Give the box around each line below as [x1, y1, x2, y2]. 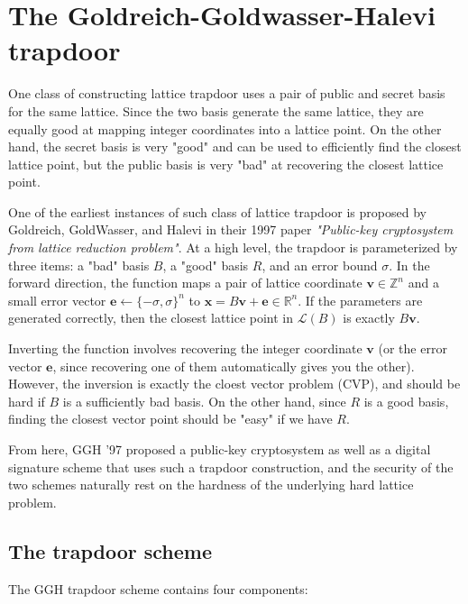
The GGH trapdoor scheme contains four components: [8, 579, 308, 598]
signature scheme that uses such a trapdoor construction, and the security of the [8, 457, 454, 476]
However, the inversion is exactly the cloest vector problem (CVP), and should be [8, 374, 461, 393]
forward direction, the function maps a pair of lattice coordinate [8, 273, 362, 292]
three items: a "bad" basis [8, 255, 150, 274]
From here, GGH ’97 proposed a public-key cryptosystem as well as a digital [8, 440, 431, 458]
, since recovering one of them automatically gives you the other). [52, 356, 415, 375]
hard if [8, 391, 45, 410]
